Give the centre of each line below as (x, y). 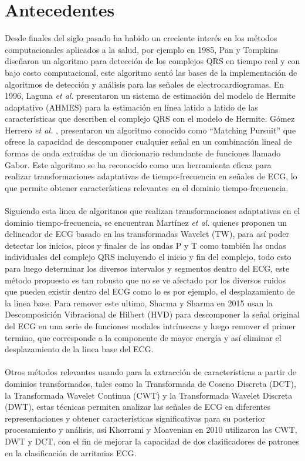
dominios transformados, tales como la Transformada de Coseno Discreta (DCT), (150, 383)
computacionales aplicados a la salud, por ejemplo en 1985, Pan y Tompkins (142, 49)
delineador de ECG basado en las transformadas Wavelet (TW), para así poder (147, 234)
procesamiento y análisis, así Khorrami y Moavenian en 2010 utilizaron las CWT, (151, 430)
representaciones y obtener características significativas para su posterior (135, 418)
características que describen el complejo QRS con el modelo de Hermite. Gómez (150, 118)
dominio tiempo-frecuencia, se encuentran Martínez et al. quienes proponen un (146, 222)
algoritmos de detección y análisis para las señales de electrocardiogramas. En (145, 84)
